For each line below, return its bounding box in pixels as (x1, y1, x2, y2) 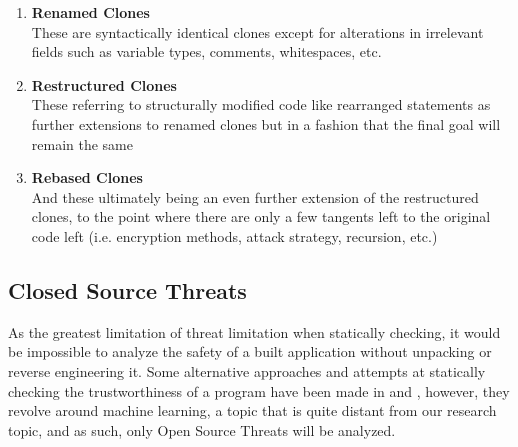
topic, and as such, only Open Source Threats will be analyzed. (8, 419, 396, 440)
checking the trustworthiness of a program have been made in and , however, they (8, 380, 510, 401)
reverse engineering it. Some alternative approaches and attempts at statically (8, 360, 486, 381)
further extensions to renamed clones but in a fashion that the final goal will (31, 113, 501, 134)
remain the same (31, 133, 134, 154)
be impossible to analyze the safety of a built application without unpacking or (8, 341, 492, 362)
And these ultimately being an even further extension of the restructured (31, 186, 479, 207)
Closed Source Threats (8, 274, 247, 305)
